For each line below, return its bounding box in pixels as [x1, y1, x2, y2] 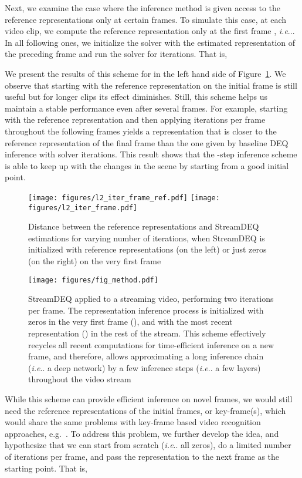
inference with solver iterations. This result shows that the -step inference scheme [5, 148, 297, 160]
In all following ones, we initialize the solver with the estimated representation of [5, 36, 296, 48]
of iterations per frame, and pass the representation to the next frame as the [5, 450, 280, 462]
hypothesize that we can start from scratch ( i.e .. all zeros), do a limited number [5, 439, 291, 451]
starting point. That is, [5, 462, 87, 474]
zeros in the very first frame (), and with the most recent [28, 315, 233, 328]
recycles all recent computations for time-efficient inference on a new [28, 338, 274, 351]
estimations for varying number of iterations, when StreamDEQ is [28, 231, 265, 244]
